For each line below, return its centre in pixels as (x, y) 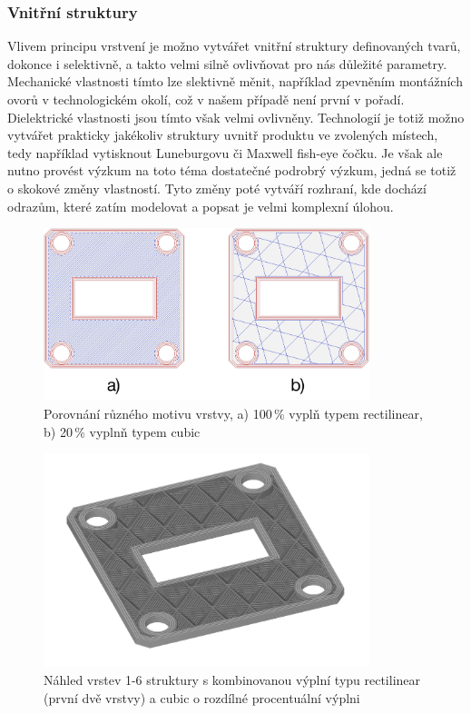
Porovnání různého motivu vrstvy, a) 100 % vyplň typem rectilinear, (233, 413)
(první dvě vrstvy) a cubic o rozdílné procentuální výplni (202, 697)
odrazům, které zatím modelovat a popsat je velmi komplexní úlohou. (201, 206)
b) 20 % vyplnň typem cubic (122, 431)
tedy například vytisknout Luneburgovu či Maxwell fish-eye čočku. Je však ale (225, 152)
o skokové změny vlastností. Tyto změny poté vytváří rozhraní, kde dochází (217, 188)
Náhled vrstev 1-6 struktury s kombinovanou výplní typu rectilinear (232, 680)
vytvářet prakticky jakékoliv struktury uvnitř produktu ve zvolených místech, (223, 135)
